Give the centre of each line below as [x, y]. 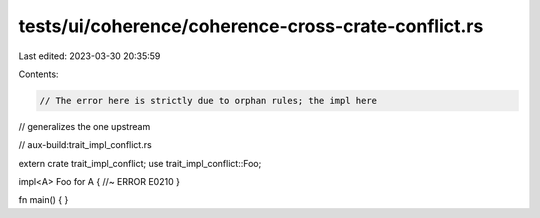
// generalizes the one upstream [84, 126]
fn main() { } [43, 200]
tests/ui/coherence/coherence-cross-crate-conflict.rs [251, 26]
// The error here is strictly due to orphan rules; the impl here [208, 100]
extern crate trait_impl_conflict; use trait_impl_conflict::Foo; [140, 163]
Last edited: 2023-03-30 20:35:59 [89, 56]
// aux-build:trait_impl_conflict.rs [85, 145]
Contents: [38, 74]
